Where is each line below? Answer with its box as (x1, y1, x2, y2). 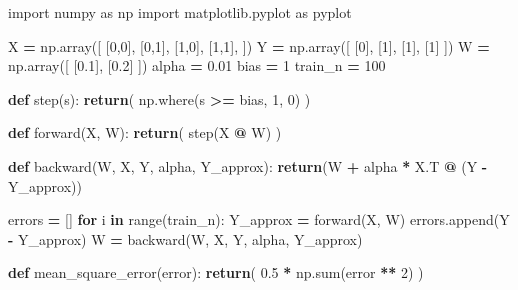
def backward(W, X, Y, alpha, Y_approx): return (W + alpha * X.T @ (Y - (8, 155, 488, 176)
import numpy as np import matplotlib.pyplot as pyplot (8, 2, 352, 22)
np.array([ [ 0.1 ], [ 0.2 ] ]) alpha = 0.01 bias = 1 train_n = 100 (8, 55, 386, 76)
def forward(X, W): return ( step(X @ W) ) (8, 122, 282, 143)
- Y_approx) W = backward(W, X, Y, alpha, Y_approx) (8, 228, 363, 249)
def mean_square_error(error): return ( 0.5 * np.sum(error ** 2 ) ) (8, 262, 424, 283)
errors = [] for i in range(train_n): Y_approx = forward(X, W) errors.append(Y (8, 209, 510, 230)
